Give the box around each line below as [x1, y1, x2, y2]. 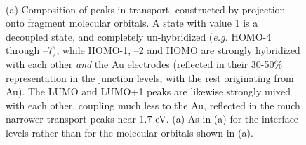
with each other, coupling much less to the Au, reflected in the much [6, 97, 300, 112]
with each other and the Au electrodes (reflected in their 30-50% [6, 56, 283, 71]
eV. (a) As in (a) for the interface [155, 111, 299, 126]
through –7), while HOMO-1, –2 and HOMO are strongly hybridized [6, 43, 300, 57]
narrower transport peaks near [6, 111, 136, 126]
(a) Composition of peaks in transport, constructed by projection [6, 1, 286, 16]
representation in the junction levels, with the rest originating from [6, 70, 294, 85]
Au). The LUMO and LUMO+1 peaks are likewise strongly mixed [6, 84, 291, 99]
